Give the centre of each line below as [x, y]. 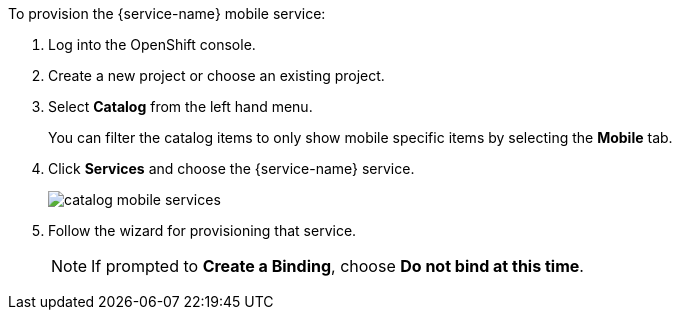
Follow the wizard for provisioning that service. [202, 230]
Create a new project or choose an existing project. [216, 75]
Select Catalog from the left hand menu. [180, 106]
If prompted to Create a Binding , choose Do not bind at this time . [337, 266]
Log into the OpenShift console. [152, 44]
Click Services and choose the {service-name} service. [231, 168]
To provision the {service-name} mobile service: [167, 13]
